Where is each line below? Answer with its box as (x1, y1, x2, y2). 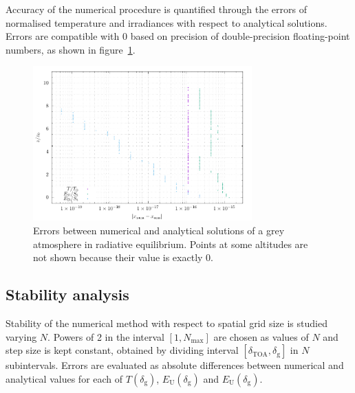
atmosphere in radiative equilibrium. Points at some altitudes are (33, 236, 308, 251)
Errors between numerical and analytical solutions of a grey (33, 223, 285, 237)
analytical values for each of (6, 371, 123, 385)
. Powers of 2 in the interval (47, 329, 164, 344)
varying (6, 329, 37, 344)
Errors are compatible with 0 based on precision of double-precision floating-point (6, 29, 350, 43)
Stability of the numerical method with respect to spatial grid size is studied (6, 315, 327, 330)
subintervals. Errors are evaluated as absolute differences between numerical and (6, 358, 344, 372)
